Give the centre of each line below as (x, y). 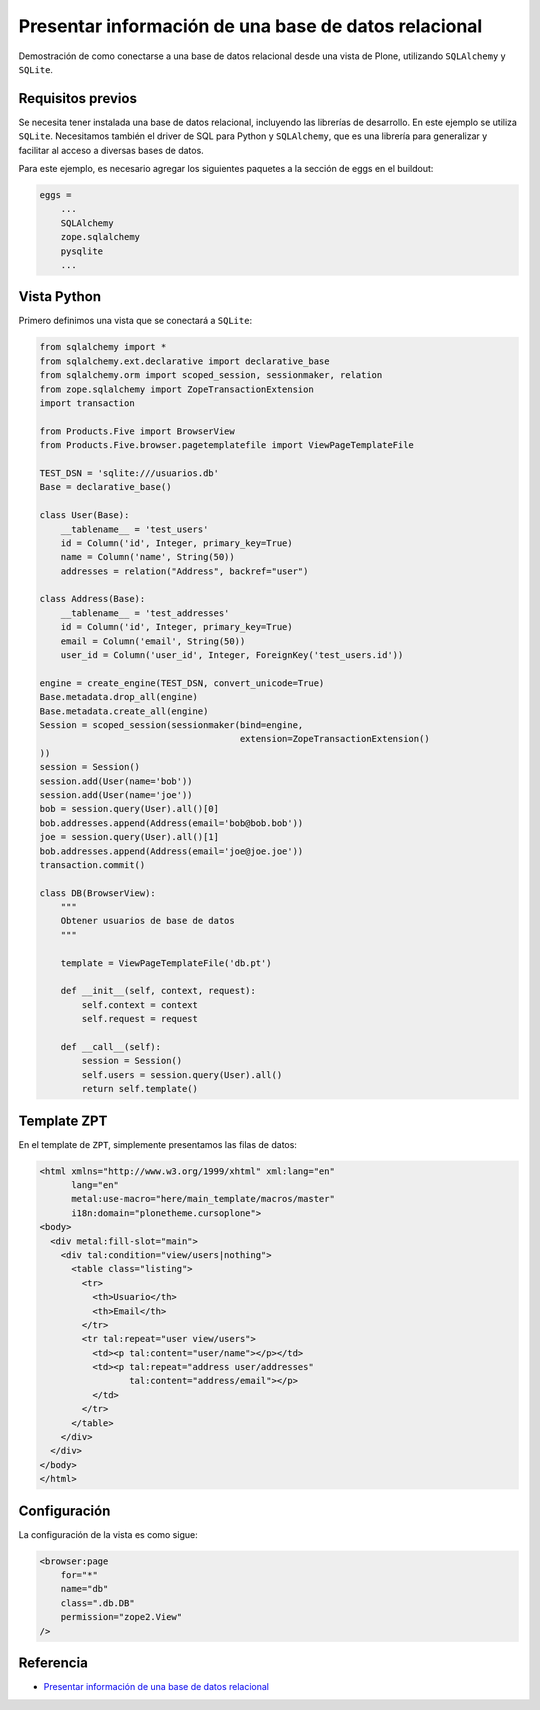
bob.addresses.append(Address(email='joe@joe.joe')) (171, 851)
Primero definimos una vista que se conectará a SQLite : (135, 321)
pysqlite (82, 251)
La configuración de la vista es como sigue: (108, 1534)
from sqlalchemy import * (103, 347)
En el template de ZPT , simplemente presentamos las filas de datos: (157, 1144)
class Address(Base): (92, 599)
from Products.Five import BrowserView (137, 431)
